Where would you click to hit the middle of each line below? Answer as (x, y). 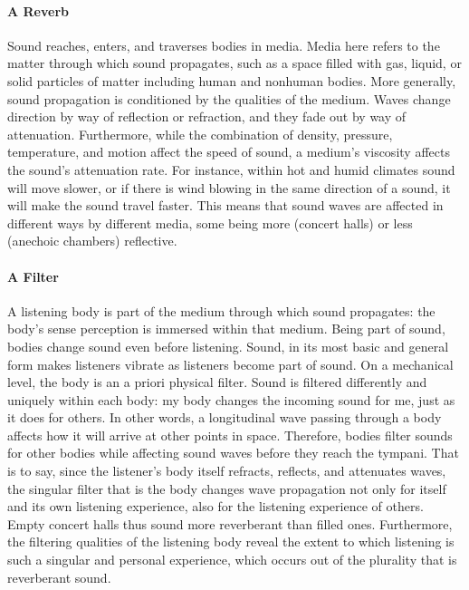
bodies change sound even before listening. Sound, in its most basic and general (228, 346)
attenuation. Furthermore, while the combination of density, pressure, (200, 134)
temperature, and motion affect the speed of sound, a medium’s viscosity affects (229, 152)
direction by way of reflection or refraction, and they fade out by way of (207, 116)
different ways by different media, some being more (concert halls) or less (210, 222)
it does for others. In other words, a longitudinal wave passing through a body (225, 417)
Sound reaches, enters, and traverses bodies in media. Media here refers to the (224, 45)
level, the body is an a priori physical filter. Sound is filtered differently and (217, 382)
